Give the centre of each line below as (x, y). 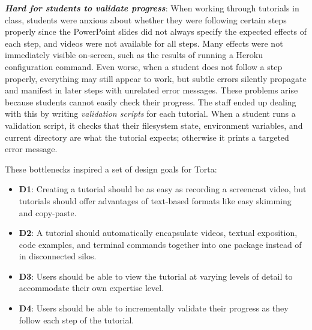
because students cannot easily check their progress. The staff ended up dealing (151, 102)
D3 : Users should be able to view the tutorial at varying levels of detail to (156, 276)
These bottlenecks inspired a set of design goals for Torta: (111, 169)
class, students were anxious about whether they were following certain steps (146, 19)
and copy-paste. (48, 212)
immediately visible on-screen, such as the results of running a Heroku (134, 55)
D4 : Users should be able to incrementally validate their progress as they (154, 308)
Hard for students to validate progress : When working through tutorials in (152, 8)
